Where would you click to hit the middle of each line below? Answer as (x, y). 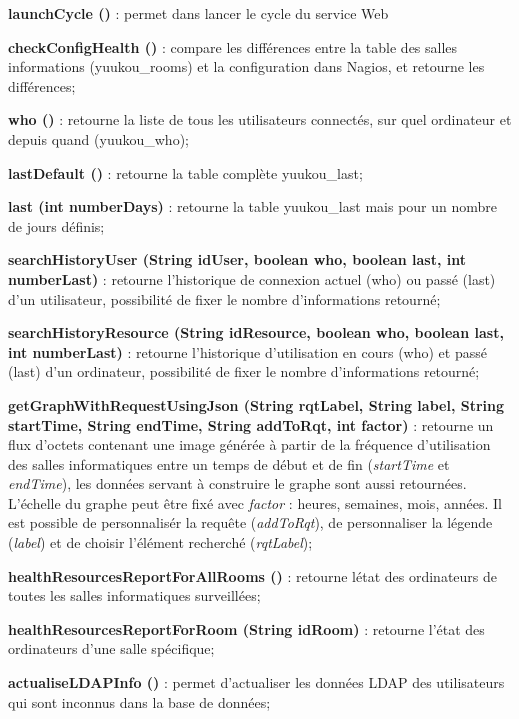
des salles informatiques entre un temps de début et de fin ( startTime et (229, 463)
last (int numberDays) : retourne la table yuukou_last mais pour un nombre (253, 206)
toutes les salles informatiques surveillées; (134, 595)
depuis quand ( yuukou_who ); (98, 138)
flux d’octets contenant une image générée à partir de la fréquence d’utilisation (249, 444)
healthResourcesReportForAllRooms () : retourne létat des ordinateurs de (253, 575)
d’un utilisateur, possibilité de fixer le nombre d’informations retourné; (224, 298)
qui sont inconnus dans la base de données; (139, 701)
